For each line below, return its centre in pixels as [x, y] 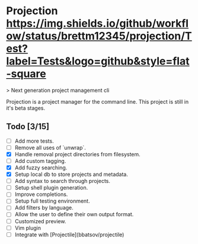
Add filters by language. [44, 208]
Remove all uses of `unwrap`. [50, 147]
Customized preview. [40, 221]
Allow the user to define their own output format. [74, 214]
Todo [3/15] [28, 126]
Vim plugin [28, 228]
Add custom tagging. [40, 160]
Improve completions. [41, 194]
